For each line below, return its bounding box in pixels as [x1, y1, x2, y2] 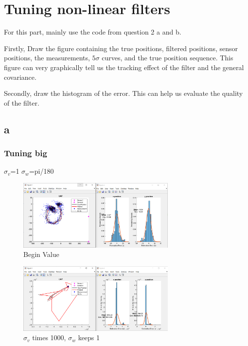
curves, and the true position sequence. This [102, 53, 233, 63]
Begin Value [23, 249, 59, 259]
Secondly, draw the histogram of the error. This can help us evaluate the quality [4, 88, 243, 98]
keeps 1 [78, 332, 100, 343]
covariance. [4, 72, 36, 82]
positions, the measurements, [4, 53, 90, 63]
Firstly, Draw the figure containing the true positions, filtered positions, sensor [4, 43, 238, 53]
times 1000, [32, 332, 66, 343]
